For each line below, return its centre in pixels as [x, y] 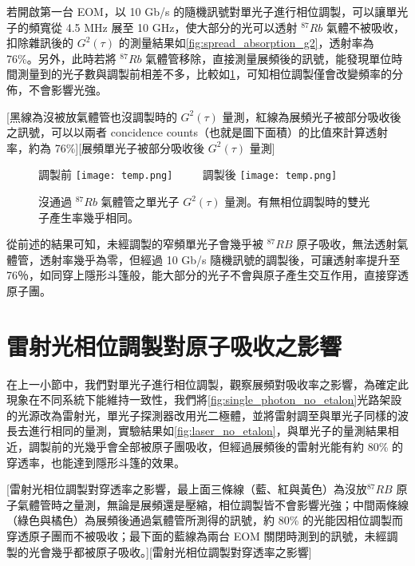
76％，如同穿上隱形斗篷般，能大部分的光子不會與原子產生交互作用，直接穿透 [207, 275]
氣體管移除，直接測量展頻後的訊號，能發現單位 [269, 58]
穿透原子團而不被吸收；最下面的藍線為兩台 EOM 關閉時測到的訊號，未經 [197, 536]
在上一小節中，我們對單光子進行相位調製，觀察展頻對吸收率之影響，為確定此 [207, 384]
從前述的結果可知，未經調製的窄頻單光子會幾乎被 [135, 244]
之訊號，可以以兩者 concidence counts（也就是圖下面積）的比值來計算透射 [197, 132]
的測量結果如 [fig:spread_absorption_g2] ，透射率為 [246, 43]
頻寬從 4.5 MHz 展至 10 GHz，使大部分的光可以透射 [163, 27]
